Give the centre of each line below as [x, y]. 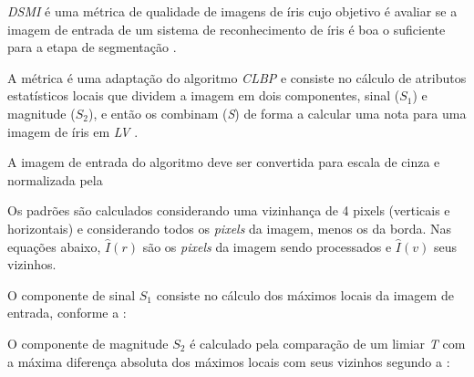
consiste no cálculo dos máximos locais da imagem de [305, 294]
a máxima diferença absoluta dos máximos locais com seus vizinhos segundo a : [229, 361]
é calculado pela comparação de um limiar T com [328, 343]
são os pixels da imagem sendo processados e [267, 246]
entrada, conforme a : [67, 313]
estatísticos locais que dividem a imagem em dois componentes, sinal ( [204, 95]
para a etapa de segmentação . [92, 47]
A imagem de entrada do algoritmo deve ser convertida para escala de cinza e [224, 162]
